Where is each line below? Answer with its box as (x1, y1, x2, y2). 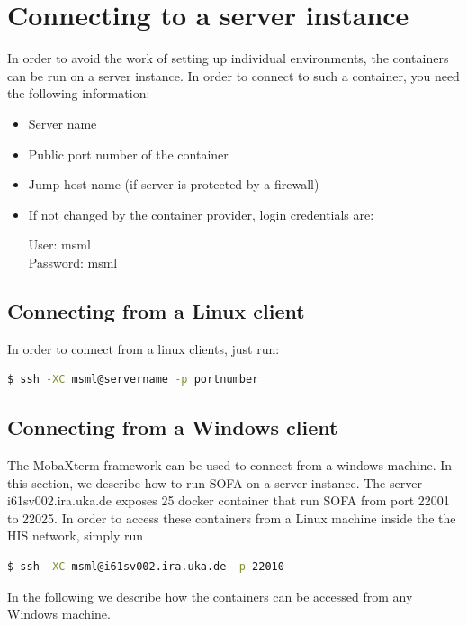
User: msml (28, 235, 91, 254)
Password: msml (28, 252, 118, 271)
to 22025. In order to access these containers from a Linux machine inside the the (7, 508, 456, 527)
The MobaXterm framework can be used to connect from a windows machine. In (7, 456, 453, 475)
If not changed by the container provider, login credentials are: (28, 204, 374, 223)
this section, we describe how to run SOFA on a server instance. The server (7, 473, 422, 492)
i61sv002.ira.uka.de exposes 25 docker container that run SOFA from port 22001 (7, 491, 450, 510)
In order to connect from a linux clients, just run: (7, 339, 280, 358)
